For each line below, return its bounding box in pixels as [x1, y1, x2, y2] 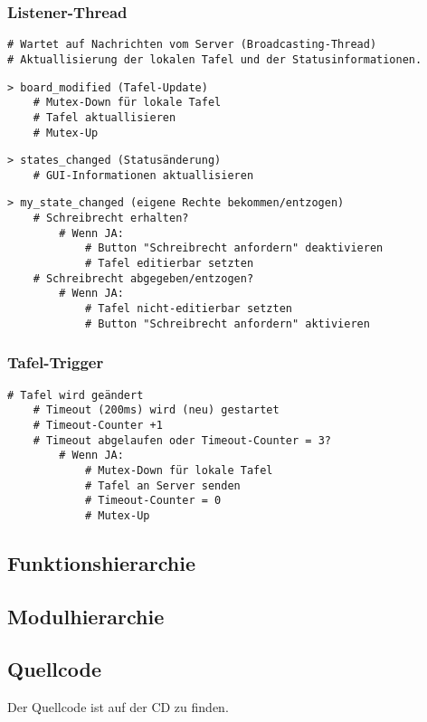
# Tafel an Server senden [84, 479, 241, 492]
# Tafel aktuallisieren [33, 110, 176, 124]
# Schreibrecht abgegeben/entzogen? [33, 271, 254, 285]
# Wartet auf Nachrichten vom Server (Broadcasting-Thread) [7, 38, 377, 52]
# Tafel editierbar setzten [84, 257, 254, 271]
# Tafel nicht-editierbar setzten [84, 302, 292, 316]
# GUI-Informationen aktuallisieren [33, 168, 254, 182]
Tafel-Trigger [7, 351, 104, 374]
